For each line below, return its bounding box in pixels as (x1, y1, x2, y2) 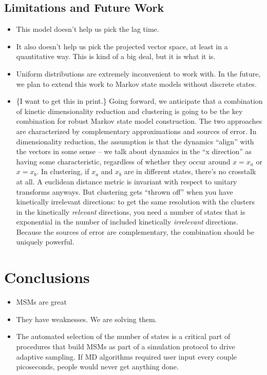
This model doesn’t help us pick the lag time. (16, 24, 159, 34)
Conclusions (4, 267, 90, 288)
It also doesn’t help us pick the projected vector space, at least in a (16, 41, 228, 51)
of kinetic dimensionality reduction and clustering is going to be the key (16, 105, 243, 116)
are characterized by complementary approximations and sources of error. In (16, 125, 257, 136)
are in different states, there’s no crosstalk (124, 166, 256, 177)
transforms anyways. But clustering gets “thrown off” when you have (16, 186, 233, 197)
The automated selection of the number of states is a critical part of (16, 331, 231, 342)
